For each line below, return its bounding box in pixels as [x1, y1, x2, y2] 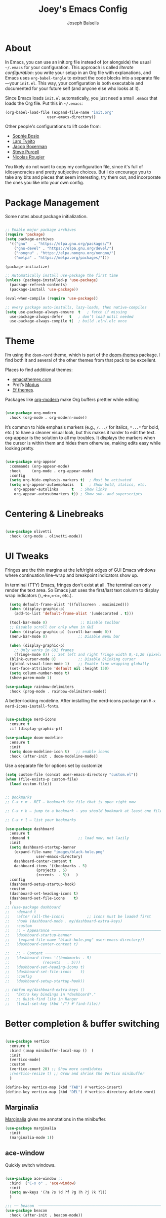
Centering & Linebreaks [5, 508, 104, 520]
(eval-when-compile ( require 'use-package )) [5, 296, 98, 301]
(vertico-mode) [9, 1057, 41, 1063]
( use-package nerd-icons [5, 717, 56, 722]
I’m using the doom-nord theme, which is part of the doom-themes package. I [5, 352, 161, 358]
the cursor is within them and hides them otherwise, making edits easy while [5, 440, 161, 446]
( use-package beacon [5, 1208, 48, 1213]
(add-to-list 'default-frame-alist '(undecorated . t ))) [14, 611, 134, 616]
